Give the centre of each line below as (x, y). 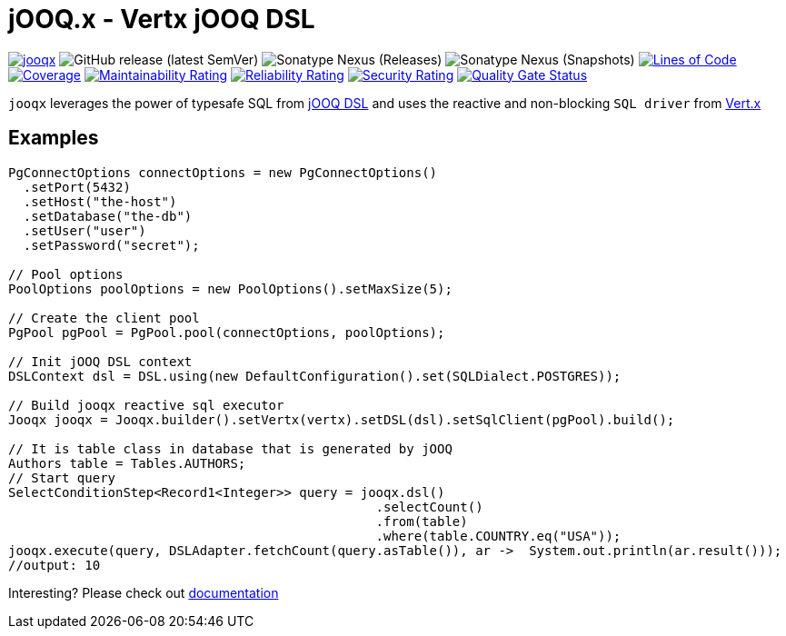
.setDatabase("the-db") (108, 216)
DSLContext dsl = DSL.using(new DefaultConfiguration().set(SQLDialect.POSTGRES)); (315, 376)
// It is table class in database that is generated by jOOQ (230, 448)
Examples (54, 138)
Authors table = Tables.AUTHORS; (127, 463)
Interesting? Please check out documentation (144, 592)
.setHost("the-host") (100, 201)
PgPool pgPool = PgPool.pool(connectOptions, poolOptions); (227, 332)
